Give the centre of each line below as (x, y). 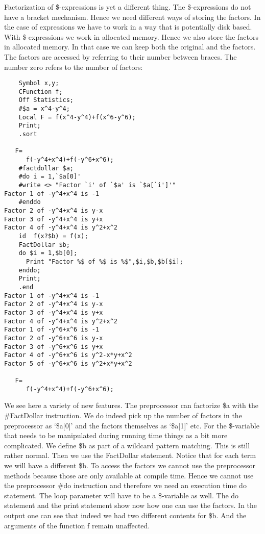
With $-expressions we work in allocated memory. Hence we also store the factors (131, 36)
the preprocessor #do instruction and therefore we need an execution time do (125, 485)
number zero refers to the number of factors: (74, 67)
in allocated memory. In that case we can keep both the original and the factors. (130, 47)
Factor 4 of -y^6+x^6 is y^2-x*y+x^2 (68, 355)
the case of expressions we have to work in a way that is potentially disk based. (128, 27)
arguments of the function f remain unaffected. (77, 525)
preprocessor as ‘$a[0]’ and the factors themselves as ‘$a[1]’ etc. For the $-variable (132, 425)
